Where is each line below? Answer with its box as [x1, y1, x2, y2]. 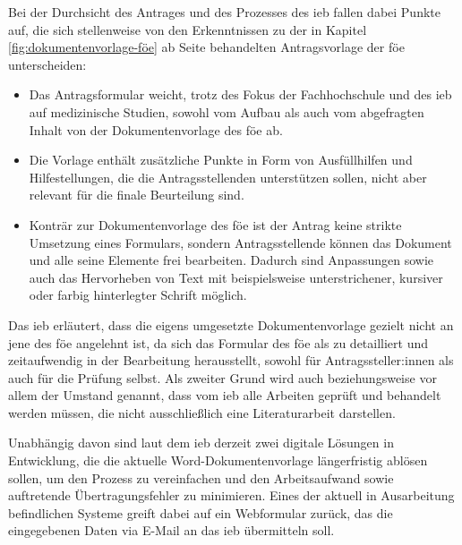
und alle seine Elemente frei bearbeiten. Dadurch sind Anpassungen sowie [29, 251, 434, 269]
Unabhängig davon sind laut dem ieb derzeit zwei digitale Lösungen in [8, 433, 394, 452]
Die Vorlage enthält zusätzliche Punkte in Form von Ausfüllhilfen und [29, 150, 413, 169]
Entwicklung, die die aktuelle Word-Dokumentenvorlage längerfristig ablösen [8, 451, 428, 470]
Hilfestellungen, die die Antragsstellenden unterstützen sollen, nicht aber [29, 167, 427, 186]
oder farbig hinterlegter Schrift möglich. [29, 285, 247, 304]
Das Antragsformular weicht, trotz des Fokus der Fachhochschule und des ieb [29, 85, 452, 104]
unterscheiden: [8, 55, 87, 73]
